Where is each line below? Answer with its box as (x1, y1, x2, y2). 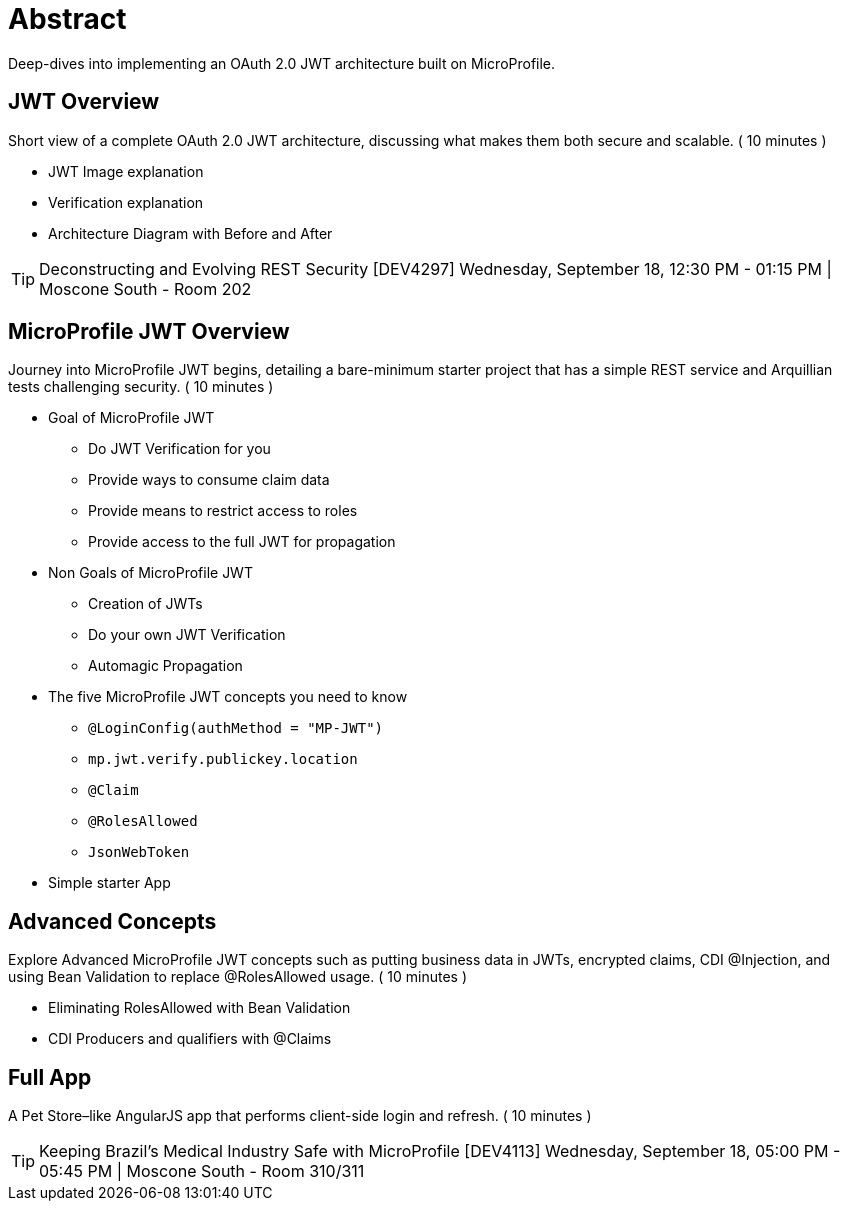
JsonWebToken (88, 844, 190, 861)
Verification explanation (48, 193, 204, 211)
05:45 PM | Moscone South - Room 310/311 (39, 1161, 365, 1182)
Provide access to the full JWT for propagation (88, 533, 396, 551)
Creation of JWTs (88, 595, 203, 613)
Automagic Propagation (88, 657, 243, 675)
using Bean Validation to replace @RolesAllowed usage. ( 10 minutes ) (8, 968, 467, 986)
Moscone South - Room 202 (39, 278, 252, 299)
